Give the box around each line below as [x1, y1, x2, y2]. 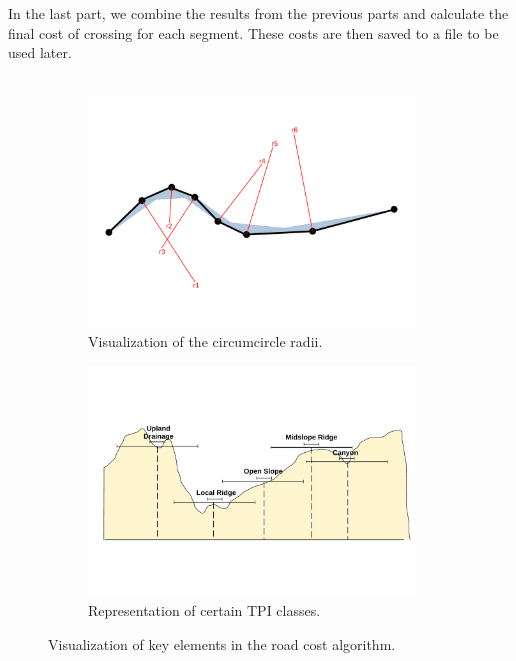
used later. [8, 42, 72, 63]
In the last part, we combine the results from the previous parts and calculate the [8, 3, 509, 23]
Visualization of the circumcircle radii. [88, 331, 323, 352]
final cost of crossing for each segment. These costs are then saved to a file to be [8, 22, 499, 43]
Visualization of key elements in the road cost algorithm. [48, 633, 396, 654]
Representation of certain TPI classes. [88, 600, 321, 621]
